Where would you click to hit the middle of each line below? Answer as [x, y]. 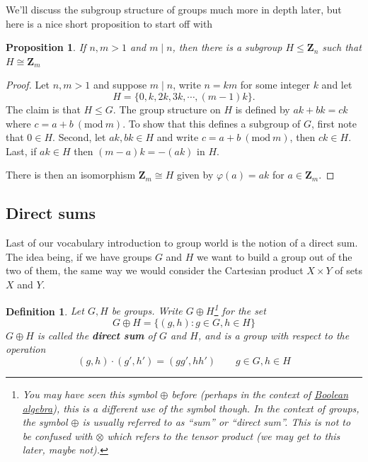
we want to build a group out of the [275, 256]
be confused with [57, 435]
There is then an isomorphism [71, 175]
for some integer [275, 85]
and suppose [120, 85]
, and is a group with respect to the [274, 335]
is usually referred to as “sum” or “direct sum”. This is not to [217, 422]
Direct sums [51, 213]
